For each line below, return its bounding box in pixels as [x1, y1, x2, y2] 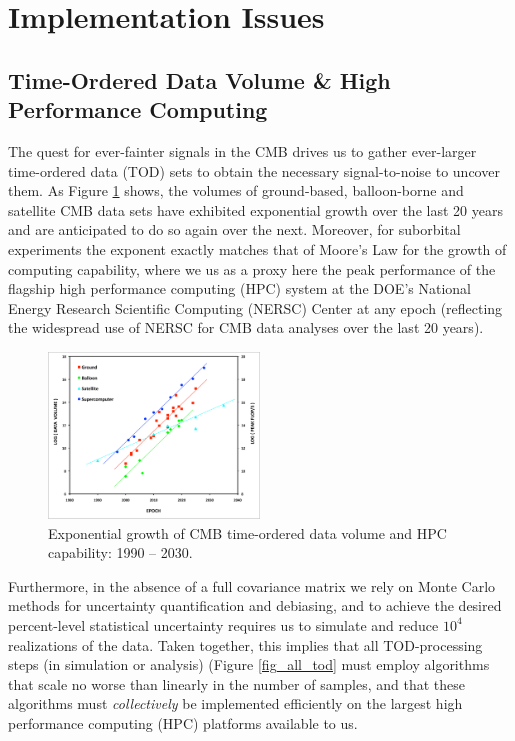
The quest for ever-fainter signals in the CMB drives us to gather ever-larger [8, 140, 477, 161]
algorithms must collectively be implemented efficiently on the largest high [8, 693, 463, 714]
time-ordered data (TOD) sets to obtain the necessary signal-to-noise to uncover [8, 160, 500, 181]
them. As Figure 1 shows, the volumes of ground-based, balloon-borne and [8, 180, 464, 201]
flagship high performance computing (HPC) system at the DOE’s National [8, 278, 471, 299]
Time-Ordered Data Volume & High [8, 64, 391, 95]
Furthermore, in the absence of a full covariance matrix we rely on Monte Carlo [8, 575, 496, 596]
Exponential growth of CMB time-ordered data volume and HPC [48, 522, 447, 543]
